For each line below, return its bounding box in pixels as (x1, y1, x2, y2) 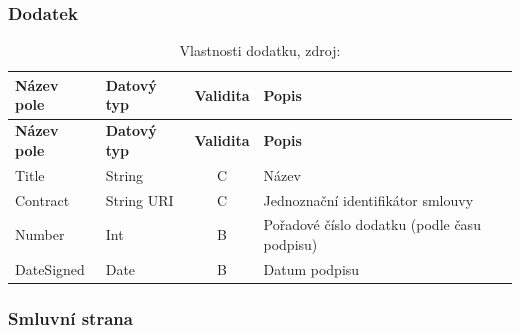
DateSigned (15, 258, 85, 279)
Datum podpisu (263, 258, 360, 279)
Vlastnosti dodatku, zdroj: (179, 40, 341, 61)
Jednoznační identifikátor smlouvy (263, 189, 474, 210)
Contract (15, 189, 70, 210)
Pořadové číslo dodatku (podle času (263, 214, 481, 235)
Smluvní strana (8, 305, 133, 330)
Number (15, 224, 65, 245)
